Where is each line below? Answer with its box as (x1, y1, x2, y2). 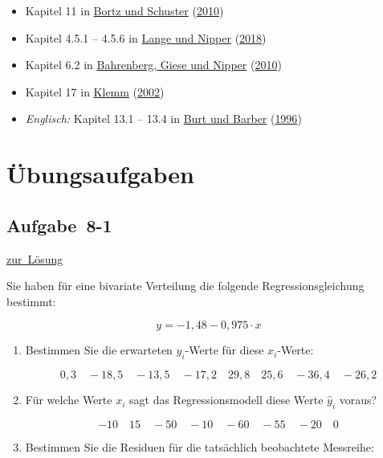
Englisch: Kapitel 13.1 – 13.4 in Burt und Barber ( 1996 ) (25, 110, 302, 127)
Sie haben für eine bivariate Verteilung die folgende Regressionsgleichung (6, 277, 365, 294)
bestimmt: (6, 292, 56, 309)
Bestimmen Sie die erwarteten (25, 341, 173, 358)
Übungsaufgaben (6, 157, 194, 190)
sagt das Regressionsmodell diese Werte (129, 391, 324, 408)
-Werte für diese (185, 341, 264, 358)
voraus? (339, 391, 377, 408)
